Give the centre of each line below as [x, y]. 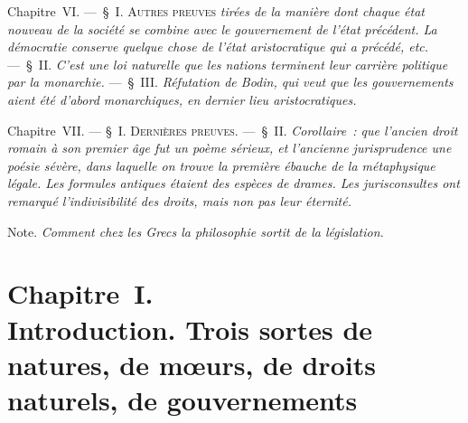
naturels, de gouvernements [183, 399]
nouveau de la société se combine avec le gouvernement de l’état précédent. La [222, 28]
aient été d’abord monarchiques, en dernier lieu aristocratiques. [182, 99]
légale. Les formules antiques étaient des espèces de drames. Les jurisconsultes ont [234, 183]
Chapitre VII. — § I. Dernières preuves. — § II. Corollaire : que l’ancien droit [233, 130]
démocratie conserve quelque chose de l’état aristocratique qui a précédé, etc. [218, 47]
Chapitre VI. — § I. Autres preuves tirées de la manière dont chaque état [216, 11]
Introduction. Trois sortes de [190, 329]
